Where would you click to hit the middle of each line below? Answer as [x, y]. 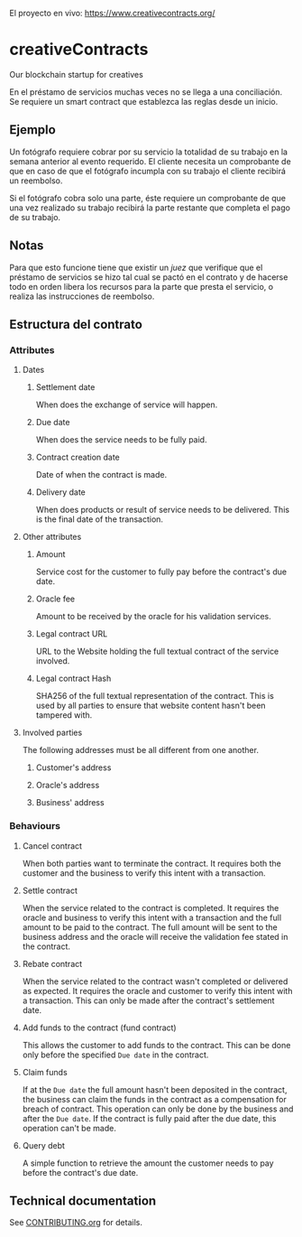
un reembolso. [36, 181]
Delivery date [60, 492]
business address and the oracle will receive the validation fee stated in [155, 936]
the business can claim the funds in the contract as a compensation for [154, 1099]
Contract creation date [78, 457]
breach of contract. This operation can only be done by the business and [158, 1109]
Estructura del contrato [76, 324]
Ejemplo [32, 130]
